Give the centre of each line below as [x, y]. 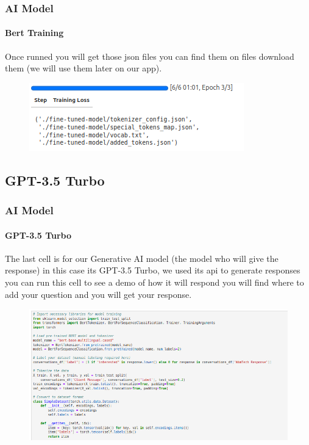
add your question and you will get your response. [98, 294]
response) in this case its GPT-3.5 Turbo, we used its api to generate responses [153, 270]
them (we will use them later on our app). [83, 68]
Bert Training [34, 33]
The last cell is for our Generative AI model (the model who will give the [142, 258]
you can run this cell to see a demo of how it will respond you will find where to [154, 282]
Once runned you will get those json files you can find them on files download [150, 56]
